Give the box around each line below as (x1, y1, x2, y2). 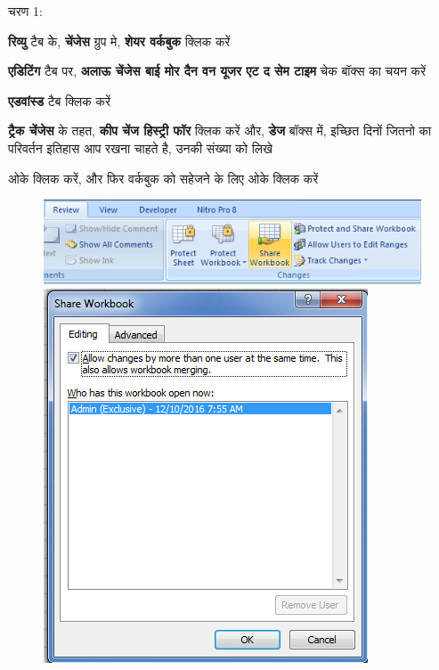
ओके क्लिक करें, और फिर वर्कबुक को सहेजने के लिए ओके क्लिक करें (8, 168, 319, 187)
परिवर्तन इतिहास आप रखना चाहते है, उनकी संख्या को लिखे (8, 138, 272, 157)
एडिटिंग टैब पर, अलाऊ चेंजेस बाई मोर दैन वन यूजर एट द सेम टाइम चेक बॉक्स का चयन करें (8, 61, 427, 80)
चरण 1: (8, 2, 43, 20)
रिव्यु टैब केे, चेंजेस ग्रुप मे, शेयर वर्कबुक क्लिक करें (8, 31, 231, 50)
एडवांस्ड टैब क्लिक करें (8, 91, 110, 110)
